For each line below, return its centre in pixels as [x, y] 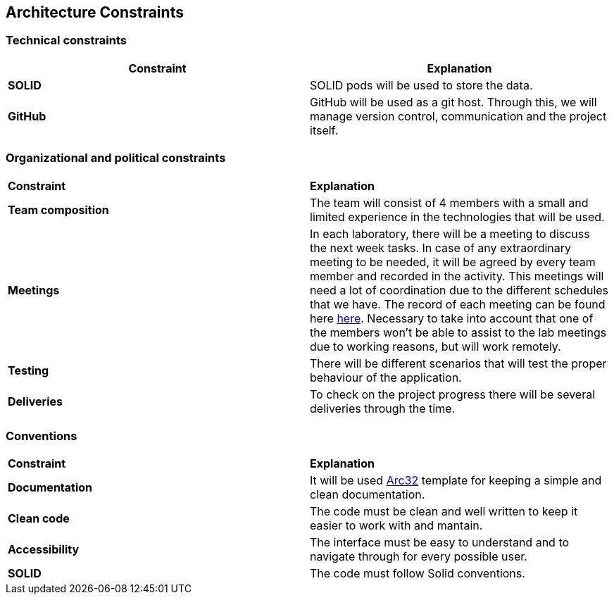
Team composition [58, 210]
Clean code [39, 519]
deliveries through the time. [383, 408]
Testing [29, 370]
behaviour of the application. [386, 377]
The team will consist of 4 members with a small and [449, 202]
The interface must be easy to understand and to [440, 543]
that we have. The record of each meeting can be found [458, 304]
